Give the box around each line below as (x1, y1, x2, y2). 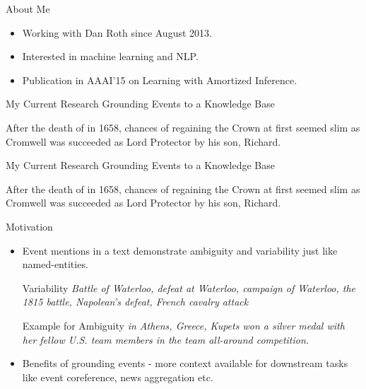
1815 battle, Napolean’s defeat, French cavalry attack (22, 294, 249, 309)
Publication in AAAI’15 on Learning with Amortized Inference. (22, 72, 297, 87)
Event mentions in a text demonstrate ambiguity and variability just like (22, 243, 338, 257)
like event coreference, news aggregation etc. (22, 369, 213, 384)
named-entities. (22, 257, 88, 272)
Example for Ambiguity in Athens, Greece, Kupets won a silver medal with (22, 318, 345, 332)
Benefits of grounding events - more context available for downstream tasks (22, 356, 348, 371)
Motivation (6, 219, 53, 233)
